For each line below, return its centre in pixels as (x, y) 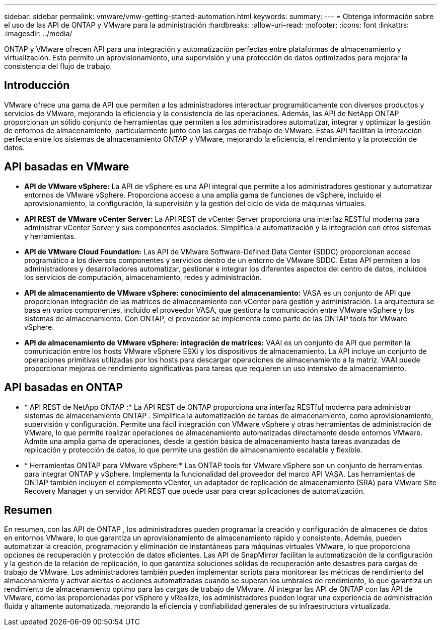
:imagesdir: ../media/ (38, 33)
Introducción (37, 85)
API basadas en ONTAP (64, 388)
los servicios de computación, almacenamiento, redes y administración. (143, 277)
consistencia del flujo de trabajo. (58, 66)
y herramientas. (50, 236)
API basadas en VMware (67, 167)
